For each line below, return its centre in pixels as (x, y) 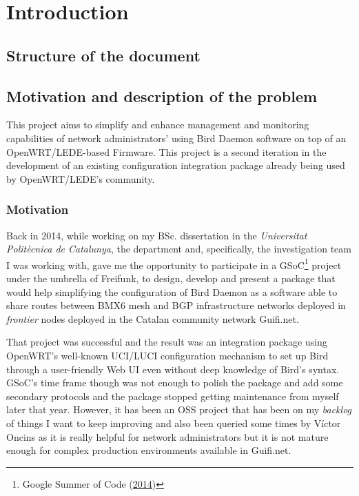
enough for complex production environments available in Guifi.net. (149, 450)
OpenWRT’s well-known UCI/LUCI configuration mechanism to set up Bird (167, 355)
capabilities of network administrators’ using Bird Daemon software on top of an (176, 138)
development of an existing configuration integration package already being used (176, 165)
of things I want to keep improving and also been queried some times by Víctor (174, 423)
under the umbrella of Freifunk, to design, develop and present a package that (171, 278)
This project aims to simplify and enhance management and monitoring (158, 125)
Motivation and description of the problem (162, 96)
